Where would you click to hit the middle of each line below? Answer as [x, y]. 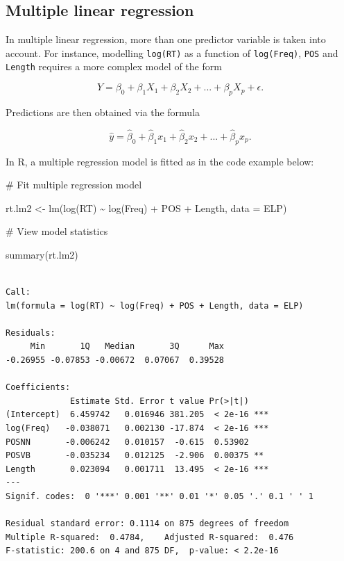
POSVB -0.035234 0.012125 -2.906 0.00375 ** [135, 456]
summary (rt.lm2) [42, 254]
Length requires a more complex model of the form [114, 66]
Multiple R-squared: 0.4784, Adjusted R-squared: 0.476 [150, 537]
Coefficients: [38, 388]
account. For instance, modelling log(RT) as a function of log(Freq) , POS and [172, 52]
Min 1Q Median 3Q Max [127, 347]
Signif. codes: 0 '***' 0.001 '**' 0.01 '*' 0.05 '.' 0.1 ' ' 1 [160, 496]
